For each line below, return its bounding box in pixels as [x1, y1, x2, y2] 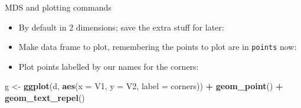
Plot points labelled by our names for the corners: [18, 60, 199, 72]
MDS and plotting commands [5, 1, 112, 13]
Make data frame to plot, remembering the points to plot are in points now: [18, 41, 297, 53]
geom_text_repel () [5, 92, 85, 104]
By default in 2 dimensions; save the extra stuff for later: [18, 21, 224, 33]
